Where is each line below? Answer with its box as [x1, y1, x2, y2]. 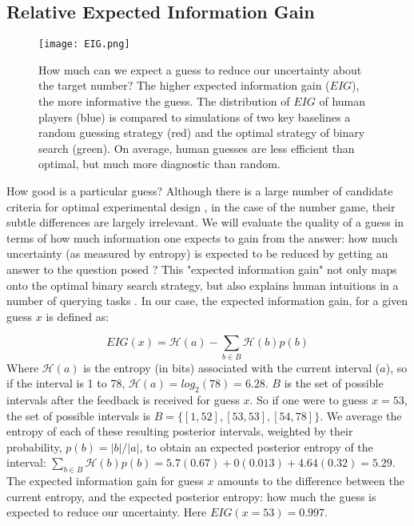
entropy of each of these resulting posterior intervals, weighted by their [6, 423, 353, 440]
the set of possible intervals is [6, 407, 151, 424]
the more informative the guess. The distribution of [38, 93, 290, 110]
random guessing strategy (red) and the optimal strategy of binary [38, 124, 365, 141]
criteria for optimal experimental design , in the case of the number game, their [6, 198, 396, 215]
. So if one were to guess [249, 391, 368, 408]
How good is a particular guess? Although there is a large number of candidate [6, 183, 393, 199]
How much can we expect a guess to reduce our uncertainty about [38, 61, 362, 78]
